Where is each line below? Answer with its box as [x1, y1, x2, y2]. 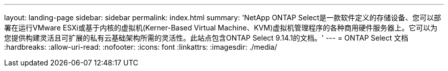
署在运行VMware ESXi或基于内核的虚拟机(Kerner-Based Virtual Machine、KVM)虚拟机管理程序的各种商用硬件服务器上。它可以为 [4, 23, 438, 32]
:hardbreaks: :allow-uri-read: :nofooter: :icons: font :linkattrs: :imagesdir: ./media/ [4, 43, 277, 51]
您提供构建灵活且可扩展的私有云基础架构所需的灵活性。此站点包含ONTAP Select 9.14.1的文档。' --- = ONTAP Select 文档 [4, 33, 409, 42]
